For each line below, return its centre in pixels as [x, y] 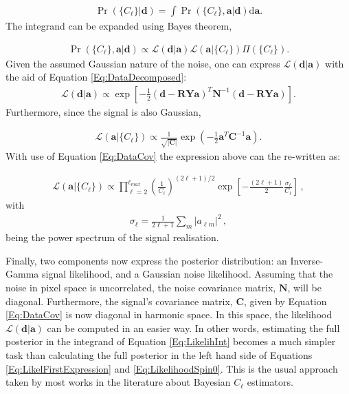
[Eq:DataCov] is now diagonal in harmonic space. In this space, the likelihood [169, 314]
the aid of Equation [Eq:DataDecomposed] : [96, 77]
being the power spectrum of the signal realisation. [112, 237]
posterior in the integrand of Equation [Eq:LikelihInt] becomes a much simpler [171, 341]
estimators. [270, 382]
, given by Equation [285, 301]
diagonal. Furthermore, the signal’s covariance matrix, [119, 301]
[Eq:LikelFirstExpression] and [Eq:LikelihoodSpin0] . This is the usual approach [172, 368]
